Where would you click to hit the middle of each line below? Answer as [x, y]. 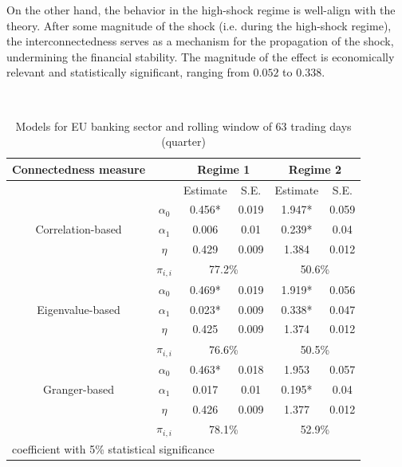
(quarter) [183, 141]
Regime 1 [224, 169]
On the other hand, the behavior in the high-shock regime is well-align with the [201, 10]
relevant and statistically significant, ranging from [128, 72]
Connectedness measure [79, 169]
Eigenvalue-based [79, 309]
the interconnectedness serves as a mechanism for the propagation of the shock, [200, 41]
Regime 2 [315, 169]
